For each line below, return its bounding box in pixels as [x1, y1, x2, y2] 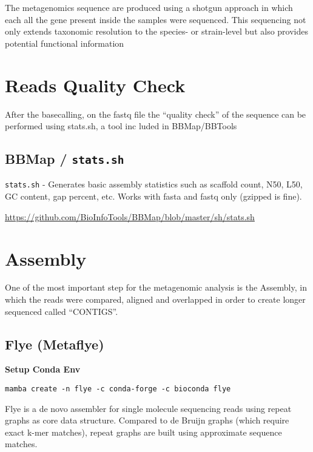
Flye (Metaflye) [5, 334, 104, 353]
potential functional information [5, 36, 124, 49]
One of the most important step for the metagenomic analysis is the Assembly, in [5, 281, 307, 294]
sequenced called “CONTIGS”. [5, 305, 118, 317]
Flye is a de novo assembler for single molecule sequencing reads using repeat [5, 402, 292, 414]
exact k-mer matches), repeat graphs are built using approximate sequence [5, 425, 282, 438]
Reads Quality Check [5, 72, 186, 97]
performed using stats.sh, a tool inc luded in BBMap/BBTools [5, 120, 237, 132]
